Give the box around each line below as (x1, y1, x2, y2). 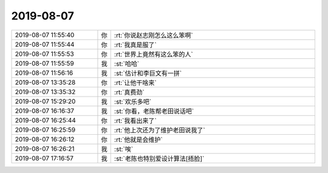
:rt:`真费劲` (114, 88, 145, 97)
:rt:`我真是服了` (114, 40, 157, 49)
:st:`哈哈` (114, 59, 140, 68)
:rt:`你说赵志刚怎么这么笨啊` (114, 31, 194, 39)
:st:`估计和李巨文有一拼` (114, 69, 182, 77)
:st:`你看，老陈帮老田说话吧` (114, 107, 194, 115)
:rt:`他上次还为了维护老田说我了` (114, 126, 206, 134)
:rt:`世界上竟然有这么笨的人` (114, 50, 194, 58)
